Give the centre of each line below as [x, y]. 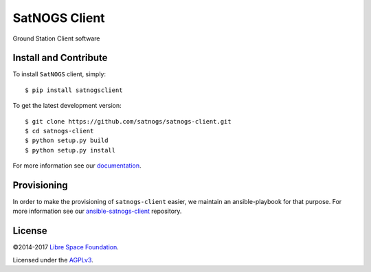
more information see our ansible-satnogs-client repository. [97, 211]
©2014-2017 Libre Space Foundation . [66, 247]
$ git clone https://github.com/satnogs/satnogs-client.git [128, 121]
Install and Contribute [60, 58]
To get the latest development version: [67, 106]
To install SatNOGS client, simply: [59, 74]
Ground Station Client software [56, 38]
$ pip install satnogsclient [74, 90]
